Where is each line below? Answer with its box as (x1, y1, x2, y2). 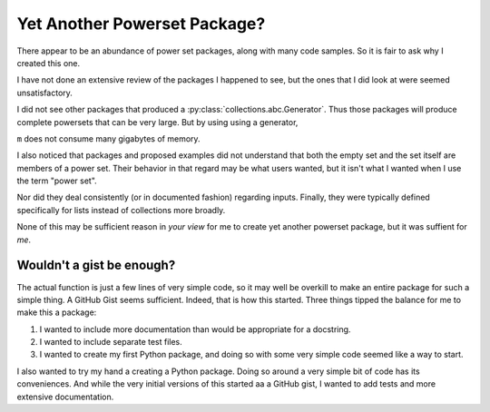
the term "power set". (16, 175, 97, 186)
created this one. (16, 57, 81, 68)
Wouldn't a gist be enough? (16, 258, 176, 273)
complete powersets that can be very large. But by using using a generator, (16, 116, 299, 127)
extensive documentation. (16, 391, 114, 402)
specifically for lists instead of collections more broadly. (16, 204, 226, 215)
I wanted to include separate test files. (39, 337, 183, 348)
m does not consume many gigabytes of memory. (16, 132, 201, 144)
